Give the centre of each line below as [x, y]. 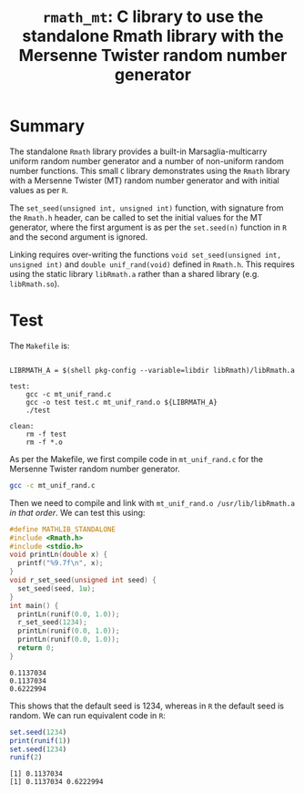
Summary [47, 126]
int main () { [34, 605]
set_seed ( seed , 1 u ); [56, 588]
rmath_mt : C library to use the [153, 17]
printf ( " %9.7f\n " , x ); [61, 563]
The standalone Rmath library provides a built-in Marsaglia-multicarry [138, 151]
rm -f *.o [45, 442]
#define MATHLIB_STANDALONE [63, 529]
